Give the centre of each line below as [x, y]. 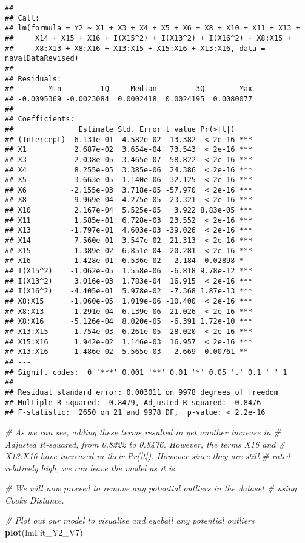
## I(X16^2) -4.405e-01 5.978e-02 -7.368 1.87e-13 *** [129, 291]
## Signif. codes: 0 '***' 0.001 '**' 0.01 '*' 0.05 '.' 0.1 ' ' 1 [146, 372]
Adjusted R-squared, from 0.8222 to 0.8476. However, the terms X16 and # [145, 444]
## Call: [22, 18]
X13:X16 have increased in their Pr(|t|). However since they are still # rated [148, 456]
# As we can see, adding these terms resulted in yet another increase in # [143, 432]
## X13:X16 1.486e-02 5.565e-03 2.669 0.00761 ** [126, 352]
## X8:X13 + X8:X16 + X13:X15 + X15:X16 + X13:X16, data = [135, 48]
